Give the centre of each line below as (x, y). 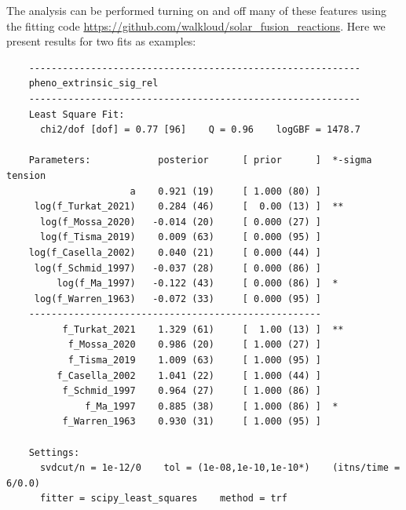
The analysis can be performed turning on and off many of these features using (196, 10)
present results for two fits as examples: (101, 41)
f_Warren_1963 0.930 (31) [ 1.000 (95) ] (192, 422)
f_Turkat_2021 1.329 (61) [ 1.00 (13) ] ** (203, 329)
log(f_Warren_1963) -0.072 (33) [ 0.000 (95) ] (177, 299)
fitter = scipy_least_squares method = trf (163, 499)
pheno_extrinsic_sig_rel (93, 84)
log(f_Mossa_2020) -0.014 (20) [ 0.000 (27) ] (180, 222)
